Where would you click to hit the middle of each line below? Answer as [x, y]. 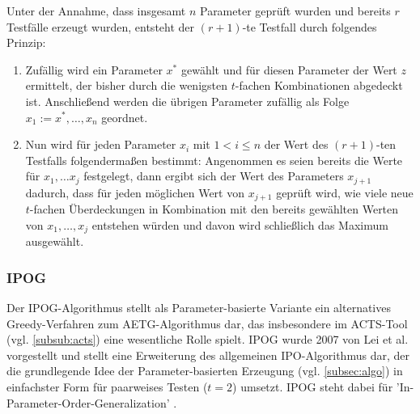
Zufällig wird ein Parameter [94, 69]
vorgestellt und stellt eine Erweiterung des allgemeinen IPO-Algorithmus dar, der [208, 355]
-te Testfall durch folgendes [310, 26]
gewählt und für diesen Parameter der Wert [289, 69]
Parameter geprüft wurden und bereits [295, 11]
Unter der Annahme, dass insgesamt [96, 11]
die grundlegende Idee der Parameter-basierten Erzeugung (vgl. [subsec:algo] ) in [205, 371]
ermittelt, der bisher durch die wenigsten [126, 85]
